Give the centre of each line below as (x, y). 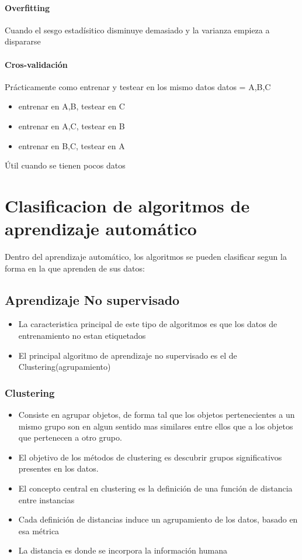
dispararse (23, 41)
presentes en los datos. (58, 468)
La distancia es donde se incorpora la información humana (123, 550)
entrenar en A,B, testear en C (72, 106)
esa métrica (39, 530)
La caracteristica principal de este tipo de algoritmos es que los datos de (148, 324)
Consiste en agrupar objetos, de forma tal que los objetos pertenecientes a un (157, 415)
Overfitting (27, 7)
